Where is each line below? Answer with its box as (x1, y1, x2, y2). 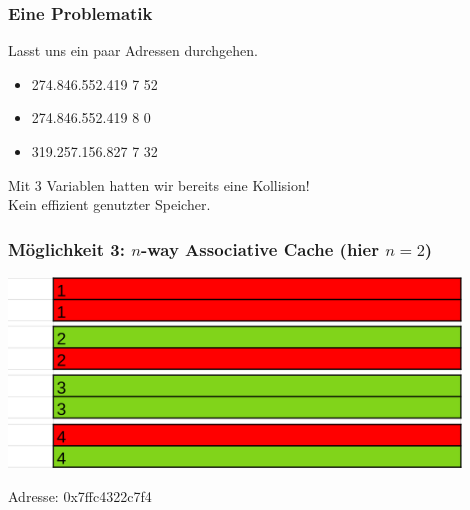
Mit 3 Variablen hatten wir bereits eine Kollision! (8, 174, 310, 195)
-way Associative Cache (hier (140, 236, 379, 261)
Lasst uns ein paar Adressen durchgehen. (8, 40, 258, 61)
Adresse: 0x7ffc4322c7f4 (8, 485, 152, 506)
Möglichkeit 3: (8, 236, 125, 261)
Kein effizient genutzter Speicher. (8, 194, 211, 215)
